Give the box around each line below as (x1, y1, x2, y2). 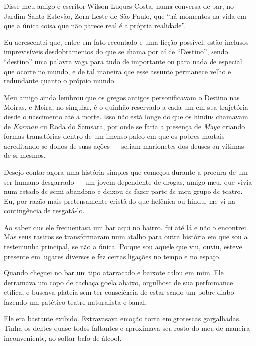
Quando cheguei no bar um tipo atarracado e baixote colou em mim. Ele (4, 268, 224, 278)
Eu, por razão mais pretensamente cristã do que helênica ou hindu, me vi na (4, 195, 236, 206)
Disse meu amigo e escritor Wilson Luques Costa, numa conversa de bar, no (4, 1, 234, 11)
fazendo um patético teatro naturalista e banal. (4, 297, 147, 307)
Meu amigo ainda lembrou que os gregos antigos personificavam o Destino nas (4, 92, 240, 102)
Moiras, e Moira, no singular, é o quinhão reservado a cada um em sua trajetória (4, 102, 248, 112)
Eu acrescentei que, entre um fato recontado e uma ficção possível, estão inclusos (4, 37, 249, 47)
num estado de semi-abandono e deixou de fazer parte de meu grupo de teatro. (4, 186, 243, 196)
